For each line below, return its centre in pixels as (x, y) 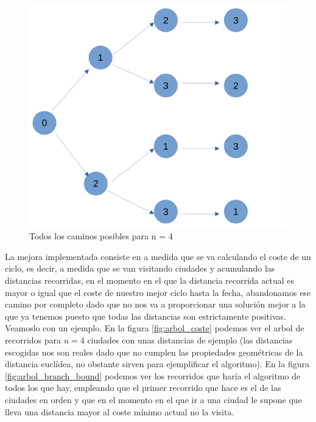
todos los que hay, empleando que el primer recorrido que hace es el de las (143, 388)
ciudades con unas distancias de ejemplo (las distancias (190, 339)
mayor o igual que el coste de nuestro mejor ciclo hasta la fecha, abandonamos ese (158, 292)
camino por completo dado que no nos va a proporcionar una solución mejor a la (155, 304)
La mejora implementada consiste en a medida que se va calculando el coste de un (158, 256)
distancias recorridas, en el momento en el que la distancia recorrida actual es (150, 280)
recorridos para (33, 339)
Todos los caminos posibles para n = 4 (101, 236)
